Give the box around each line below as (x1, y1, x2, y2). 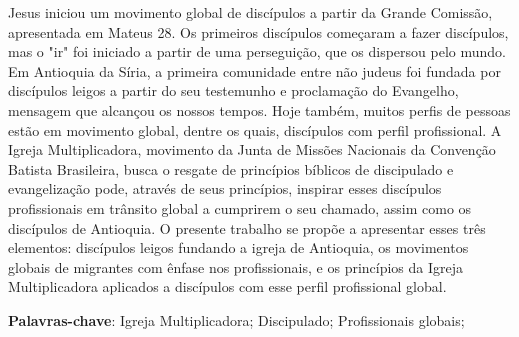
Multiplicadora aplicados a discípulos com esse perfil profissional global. (8, 276, 447, 297)
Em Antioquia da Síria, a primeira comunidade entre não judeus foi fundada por (8, 60, 501, 81)
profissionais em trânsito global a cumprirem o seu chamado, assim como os (8, 197, 472, 218)
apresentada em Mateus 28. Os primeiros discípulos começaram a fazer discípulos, (8, 21, 509, 42)
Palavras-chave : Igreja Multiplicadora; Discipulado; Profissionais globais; (8, 309, 465, 330)
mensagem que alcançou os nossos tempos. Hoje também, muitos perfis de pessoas (8, 99, 511, 120)
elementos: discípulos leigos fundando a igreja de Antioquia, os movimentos (8, 237, 469, 258)
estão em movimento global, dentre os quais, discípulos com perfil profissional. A (8, 119, 502, 140)
